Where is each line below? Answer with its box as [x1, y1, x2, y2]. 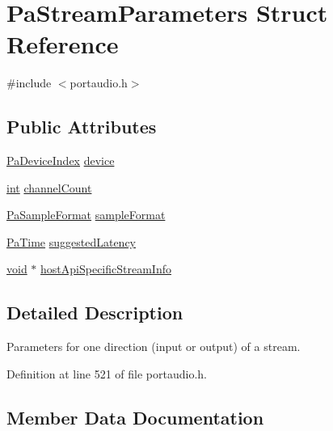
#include [6, 74, 52, 91]
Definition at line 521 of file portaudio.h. [6, 365, 208, 382]
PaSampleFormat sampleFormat [6, 206, 166, 223]
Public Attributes [6, 114, 157, 139]
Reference [6, 27, 119, 61]
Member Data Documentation [6, 404, 264, 429]
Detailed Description [6, 300, 183, 325]
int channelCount [6, 179, 92, 196]
